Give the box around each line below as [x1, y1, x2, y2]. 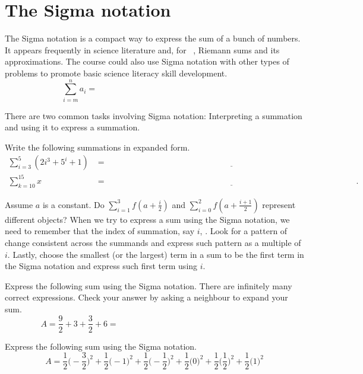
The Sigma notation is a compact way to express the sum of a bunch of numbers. [5, 32, 301, 44]
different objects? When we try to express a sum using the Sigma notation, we [5, 213, 290, 225]
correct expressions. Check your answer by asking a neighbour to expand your [5, 291, 288, 303]
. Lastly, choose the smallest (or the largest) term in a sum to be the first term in [7, 248, 304, 260]
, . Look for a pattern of [200, 225, 288, 237]
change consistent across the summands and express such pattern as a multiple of [5, 236, 301, 248]
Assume [5, 198, 33, 210]
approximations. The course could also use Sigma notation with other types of [5, 55, 289, 68]
